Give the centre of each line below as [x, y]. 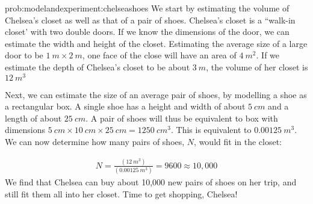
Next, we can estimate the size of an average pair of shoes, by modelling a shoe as [156, 94]
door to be [24, 55]
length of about [33, 118]
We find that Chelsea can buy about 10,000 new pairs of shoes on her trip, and [151, 182]
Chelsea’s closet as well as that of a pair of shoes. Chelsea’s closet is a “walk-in [150, 20]
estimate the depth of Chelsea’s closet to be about [98, 66]
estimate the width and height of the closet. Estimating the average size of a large [156, 43]
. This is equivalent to [211, 130]
